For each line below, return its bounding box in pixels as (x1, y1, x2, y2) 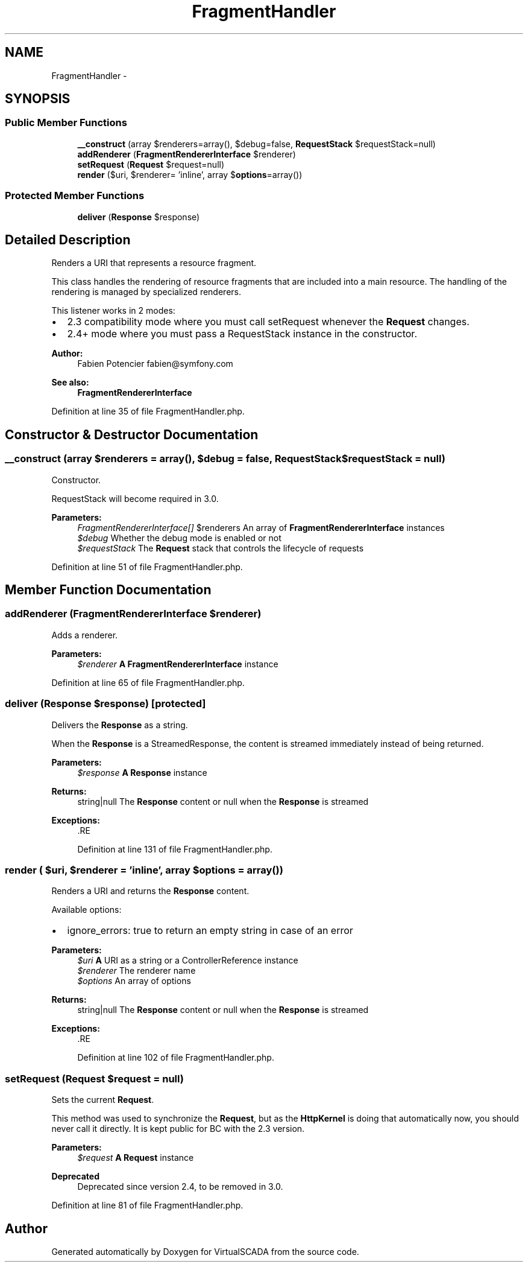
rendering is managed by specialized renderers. (51, 287, 241, 297)
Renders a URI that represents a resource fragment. (51, 258, 257, 268)
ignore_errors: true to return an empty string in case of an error (67, 924, 353, 937)
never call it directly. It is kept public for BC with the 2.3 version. (51, 1123, 305, 1134)
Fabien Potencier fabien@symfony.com (77, 358, 233, 369)
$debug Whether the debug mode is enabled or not (77, 532, 281, 543)
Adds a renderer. (51, 629, 118, 640)
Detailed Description (5, 232, 131, 247)
